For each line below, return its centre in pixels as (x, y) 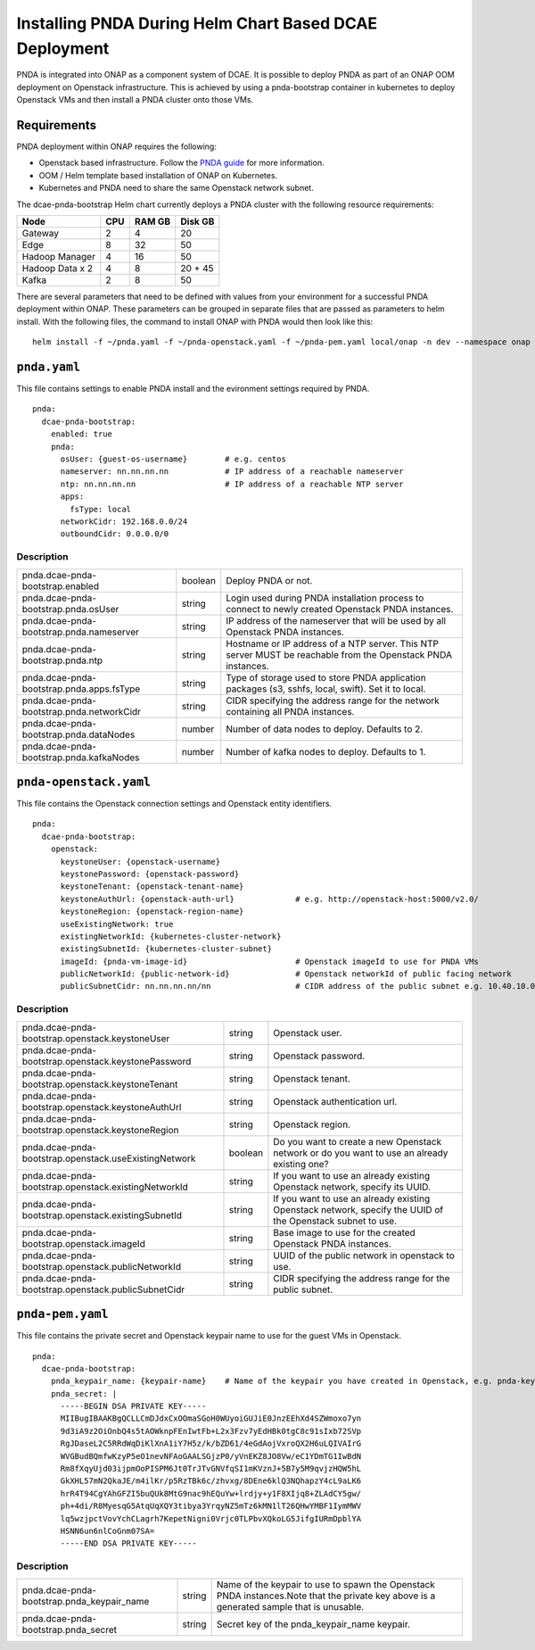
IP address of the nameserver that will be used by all (336, 620)
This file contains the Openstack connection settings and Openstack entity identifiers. (174, 804)
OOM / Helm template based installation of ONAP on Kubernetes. (158, 175)
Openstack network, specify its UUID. (352, 1187)
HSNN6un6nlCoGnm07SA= (107, 1531)
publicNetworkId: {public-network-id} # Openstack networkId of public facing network (286, 974)
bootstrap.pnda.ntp (62, 660)
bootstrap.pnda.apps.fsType (81, 689)
